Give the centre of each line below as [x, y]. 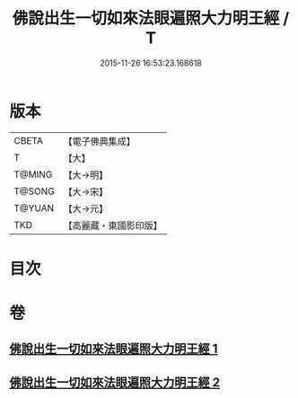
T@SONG [35, 191]
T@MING [33, 174]
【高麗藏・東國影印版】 [113, 226]
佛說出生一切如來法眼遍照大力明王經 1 [114, 349]
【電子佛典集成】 [100, 141]
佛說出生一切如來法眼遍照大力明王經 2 [115, 382]
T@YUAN [34, 208]
